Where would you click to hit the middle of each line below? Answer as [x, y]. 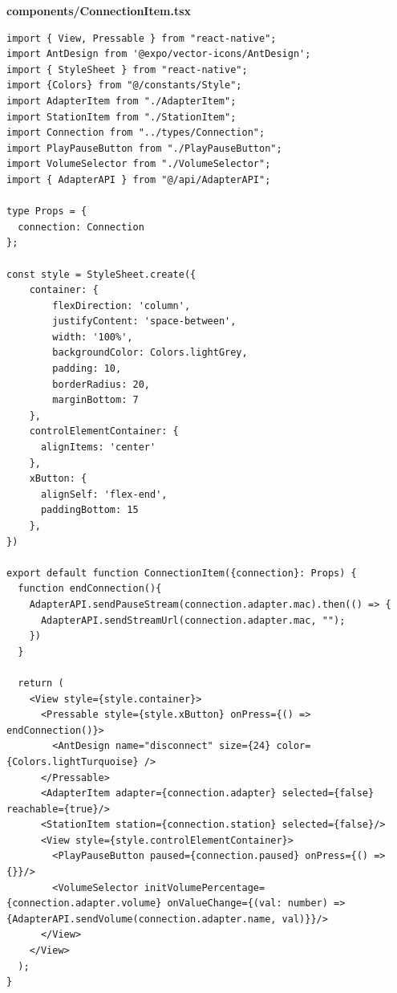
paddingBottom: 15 [89, 510]
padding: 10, [87, 369]
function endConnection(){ [90, 589]
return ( [41, 683]
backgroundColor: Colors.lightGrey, [150, 353]
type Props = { [47, 212]
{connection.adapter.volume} [84, 903]
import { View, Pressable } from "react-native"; [142, 38]
